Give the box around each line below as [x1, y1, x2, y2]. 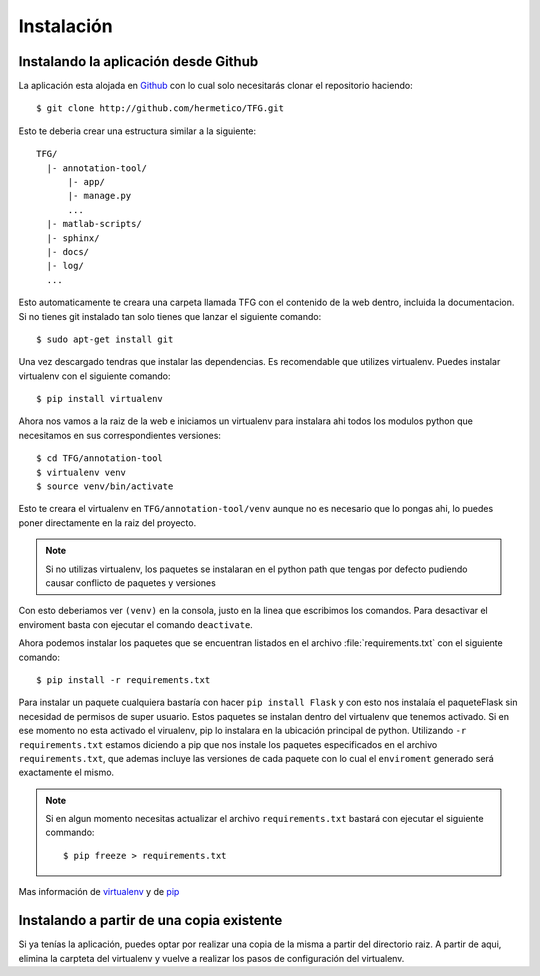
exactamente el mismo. [18, 766, 115, 779]
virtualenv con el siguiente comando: [18, 370, 171, 382]
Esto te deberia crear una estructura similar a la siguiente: [18, 125, 257, 137]
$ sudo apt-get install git [36, 333, 174, 345]
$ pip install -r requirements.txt [36, 674, 211, 685]
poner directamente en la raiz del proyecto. [18, 516, 197, 529]
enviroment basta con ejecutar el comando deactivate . [18, 618, 254, 630]
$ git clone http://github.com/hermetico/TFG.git [36, 103, 285, 114]
